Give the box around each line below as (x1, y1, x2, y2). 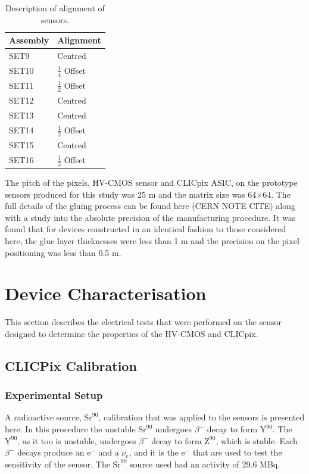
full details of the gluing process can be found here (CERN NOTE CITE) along (5, 199, 295, 212)
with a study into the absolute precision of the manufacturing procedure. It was (5, 211, 296, 223)
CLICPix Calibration (5, 356, 137, 375)
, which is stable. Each (216, 434, 298, 447)
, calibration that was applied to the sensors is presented (98, 411, 305, 423)
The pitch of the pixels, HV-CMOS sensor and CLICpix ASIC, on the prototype (5, 176, 298, 188)
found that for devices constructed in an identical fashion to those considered (5, 223, 286, 235)
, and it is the (129, 446, 179, 459)
